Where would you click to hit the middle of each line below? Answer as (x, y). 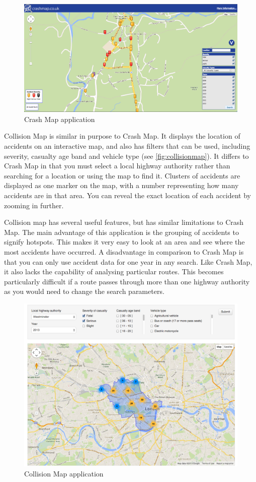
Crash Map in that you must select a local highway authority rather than (117, 166)
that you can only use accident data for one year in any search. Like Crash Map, (128, 261)
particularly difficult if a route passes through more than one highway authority (127, 281)
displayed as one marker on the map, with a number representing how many (121, 185)
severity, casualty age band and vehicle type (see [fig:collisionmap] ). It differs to (126, 156)
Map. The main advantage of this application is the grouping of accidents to (121, 232)
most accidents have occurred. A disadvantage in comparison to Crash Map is (124, 251)
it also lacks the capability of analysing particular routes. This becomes (114, 272)
